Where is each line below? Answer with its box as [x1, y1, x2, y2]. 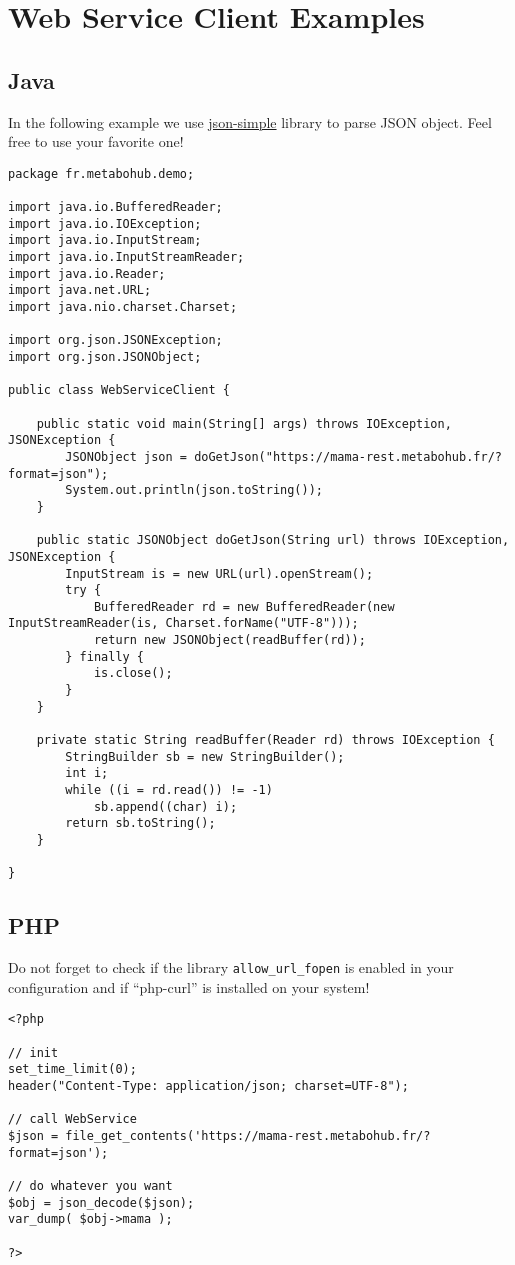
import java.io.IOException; [8, 216, 202, 231]
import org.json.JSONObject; [8, 349, 202, 364]
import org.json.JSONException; [8, 333, 223, 348]
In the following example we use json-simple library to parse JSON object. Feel [8, 111, 492, 132]
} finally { [65, 649, 145, 664]
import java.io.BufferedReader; [8, 200, 223, 215]
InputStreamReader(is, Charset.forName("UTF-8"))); [8, 616, 359, 631]
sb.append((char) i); [93, 799, 238, 814]
